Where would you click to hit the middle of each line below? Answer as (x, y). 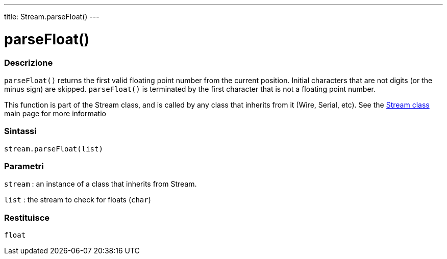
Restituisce (27, 217)
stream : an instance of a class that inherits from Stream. (101, 184)
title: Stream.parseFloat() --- (52, 17)
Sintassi (20, 131)
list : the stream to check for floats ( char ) (78, 200)
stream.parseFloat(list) (54, 149)
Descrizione (29, 62)
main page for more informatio (55, 113)
